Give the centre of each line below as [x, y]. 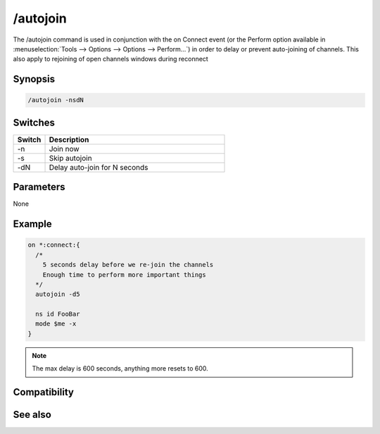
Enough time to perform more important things [125, 274]
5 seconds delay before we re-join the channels [128, 265]
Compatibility [43, 392]
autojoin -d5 [58, 294]
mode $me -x [56, 324]
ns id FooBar [58, 314]
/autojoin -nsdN [56, 100]
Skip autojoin [70, 158]
